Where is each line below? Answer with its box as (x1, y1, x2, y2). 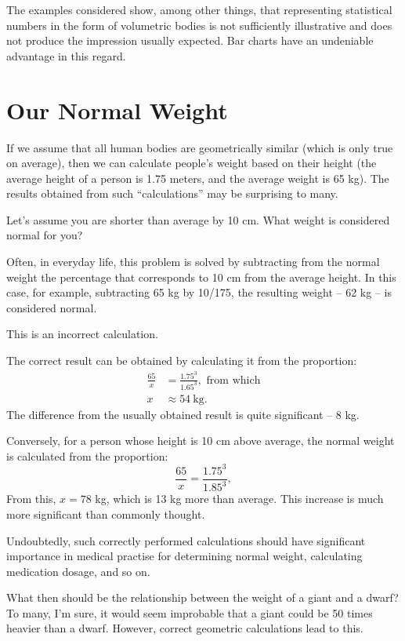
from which (206, 374, 261, 386)
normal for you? (6, 227, 83, 243)
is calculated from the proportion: (6, 447, 168, 464)
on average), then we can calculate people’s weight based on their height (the (6, 155, 377, 171)
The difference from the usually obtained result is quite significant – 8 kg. (6, 406, 360, 422)
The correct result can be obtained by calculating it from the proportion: (6, 352, 357, 369)
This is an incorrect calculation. (6, 326, 158, 342)
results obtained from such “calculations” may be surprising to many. (6, 185, 338, 202)
